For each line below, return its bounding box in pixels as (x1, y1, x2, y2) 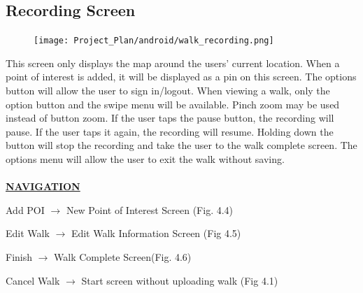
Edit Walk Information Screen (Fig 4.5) (71, 226, 241, 241)
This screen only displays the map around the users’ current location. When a (6, 55, 340, 70)
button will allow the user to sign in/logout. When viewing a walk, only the (6, 83, 330, 98)
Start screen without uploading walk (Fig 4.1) (81, 273, 278, 287)
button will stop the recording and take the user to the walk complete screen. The (6, 138, 357, 152)
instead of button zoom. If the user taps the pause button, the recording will (6, 110, 334, 125)
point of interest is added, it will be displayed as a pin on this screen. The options (6, 69, 357, 84)
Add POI (6, 202, 45, 217)
